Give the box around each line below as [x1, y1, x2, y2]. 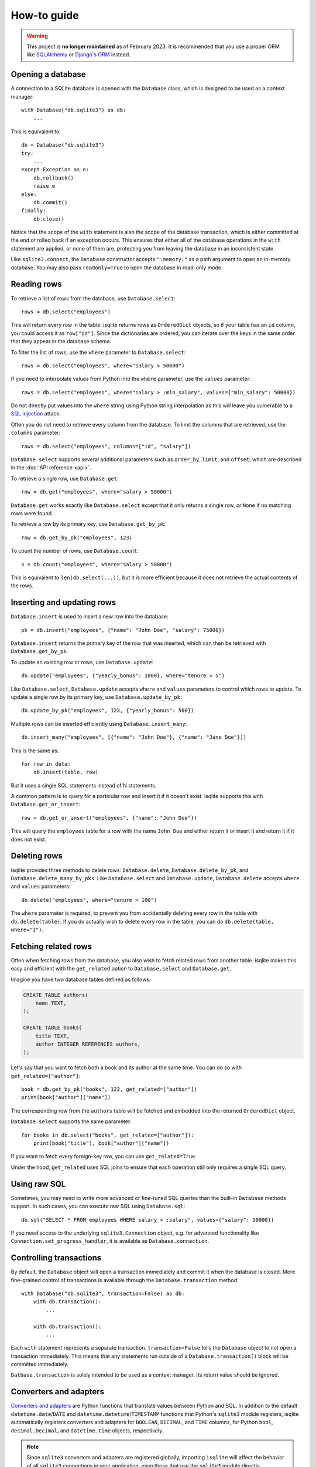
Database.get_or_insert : [11, 801, 81, 808]
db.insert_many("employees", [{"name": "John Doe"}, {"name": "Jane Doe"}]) [21, 734, 247, 741]
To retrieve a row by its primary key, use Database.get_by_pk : [11, 520, 166, 528]
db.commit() [33, 199, 68, 205]
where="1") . [11, 926, 44, 933]
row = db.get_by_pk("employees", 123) [21, 534, 133, 541]
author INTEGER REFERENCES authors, [35, 1040, 140, 1047]
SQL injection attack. [11, 410, 61, 417]
